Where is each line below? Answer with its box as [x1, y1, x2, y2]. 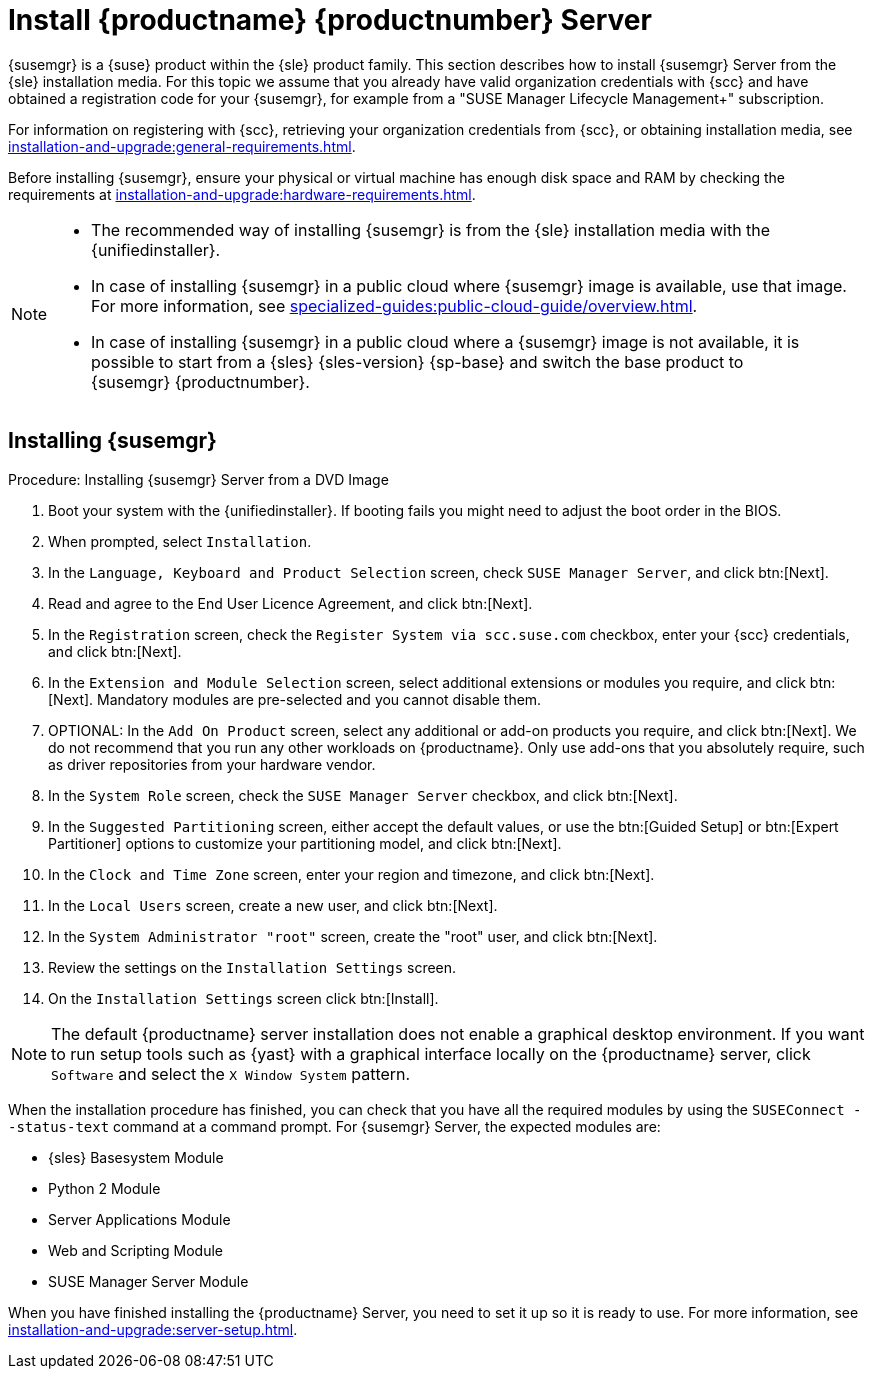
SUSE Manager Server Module [48, 1272, 249, 1290]
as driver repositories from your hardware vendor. [48, 755, 376, 773]
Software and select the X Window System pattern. [51, 1063, 411, 1084]
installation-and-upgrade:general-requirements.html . [8, 137, 356, 155]
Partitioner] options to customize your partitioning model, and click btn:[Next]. [48, 834, 562, 852]
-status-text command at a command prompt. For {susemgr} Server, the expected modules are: [8, 1117, 661, 1135]
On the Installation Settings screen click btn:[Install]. [48, 989, 439, 1007]
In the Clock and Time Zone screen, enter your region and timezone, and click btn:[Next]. [48, 865, 655, 883]
